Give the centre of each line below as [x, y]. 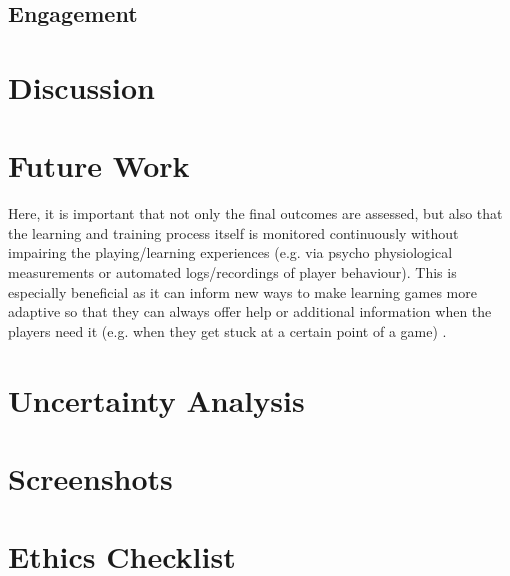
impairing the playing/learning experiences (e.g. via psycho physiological [230, 252]
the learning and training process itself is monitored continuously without [233, 232]
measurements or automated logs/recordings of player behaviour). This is [232, 272]
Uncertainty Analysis [156, 399]
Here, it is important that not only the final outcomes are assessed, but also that [255, 213]
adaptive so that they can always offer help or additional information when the [250, 311]
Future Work [99, 165]
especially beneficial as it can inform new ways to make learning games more [242, 291]
